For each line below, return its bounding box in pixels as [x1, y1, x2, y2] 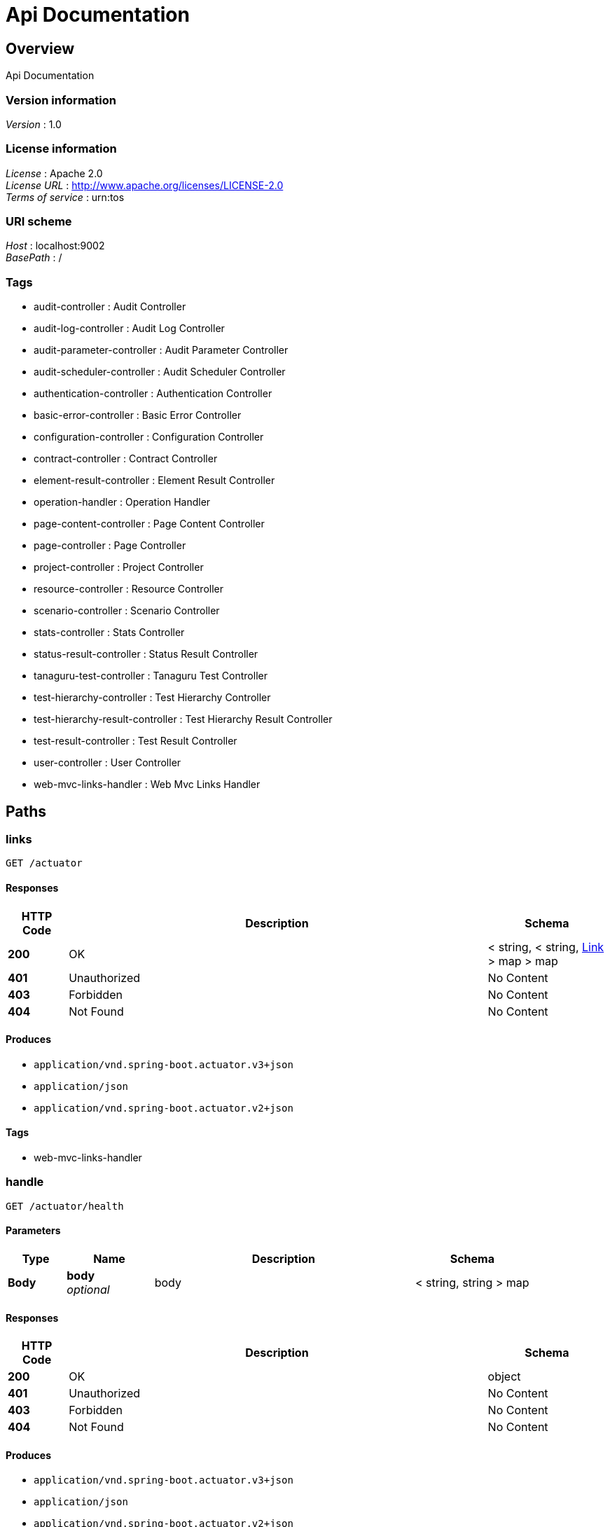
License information [6, 141, 117, 156]
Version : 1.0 [6, 118, 62, 130]
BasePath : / [6, 251, 62, 264]
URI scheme [6, 214, 72, 229]
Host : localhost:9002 [6, 240, 105, 252]
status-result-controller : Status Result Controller [34, 648, 258, 661]
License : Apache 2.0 [6, 167, 103, 179]
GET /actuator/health [6, 1200, 124, 1212]
